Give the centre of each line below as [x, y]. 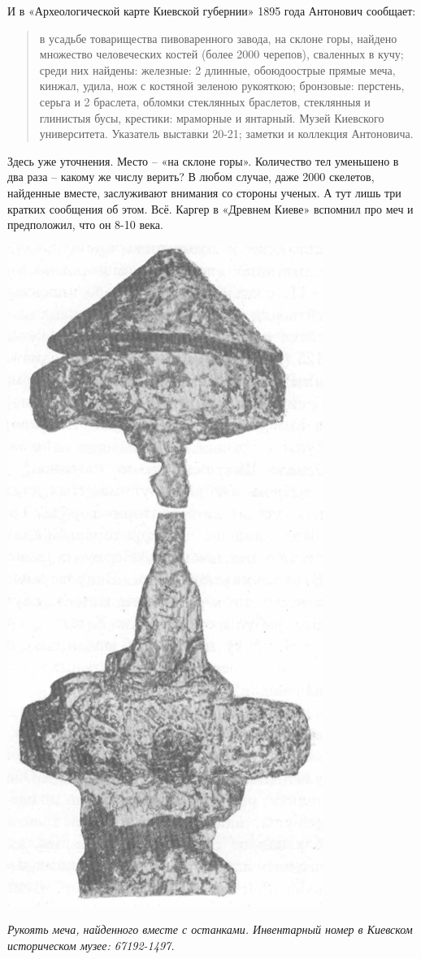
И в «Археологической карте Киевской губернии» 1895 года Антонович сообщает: [212, 11]
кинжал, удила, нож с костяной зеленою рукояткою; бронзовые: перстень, [222, 86]
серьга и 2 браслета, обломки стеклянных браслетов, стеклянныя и [205, 101]
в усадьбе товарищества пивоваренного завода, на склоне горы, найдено [218, 38]
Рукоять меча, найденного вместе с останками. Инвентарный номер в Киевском [210, 929]
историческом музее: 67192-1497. [91, 945]
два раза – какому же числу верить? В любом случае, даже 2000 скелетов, [191, 177]
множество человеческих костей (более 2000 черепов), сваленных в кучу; [221, 54]
